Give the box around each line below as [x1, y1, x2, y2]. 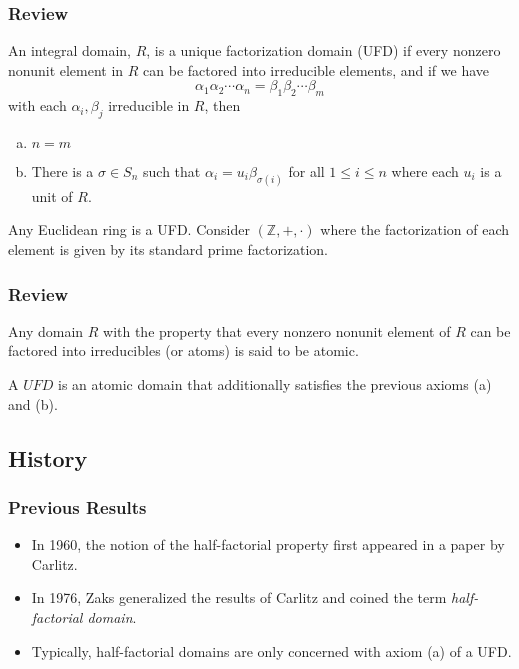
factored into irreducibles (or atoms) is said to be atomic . [8, 340, 359, 361]
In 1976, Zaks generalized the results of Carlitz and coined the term [31, 587, 447, 608]
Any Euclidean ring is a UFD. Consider [8, 219, 250, 240]
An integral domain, [8, 40, 131, 61]
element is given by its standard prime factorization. [8, 239, 329, 260]
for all [288, 161, 325, 181]
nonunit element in [8, 59, 124, 80]
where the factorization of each [320, 219, 510, 240]
